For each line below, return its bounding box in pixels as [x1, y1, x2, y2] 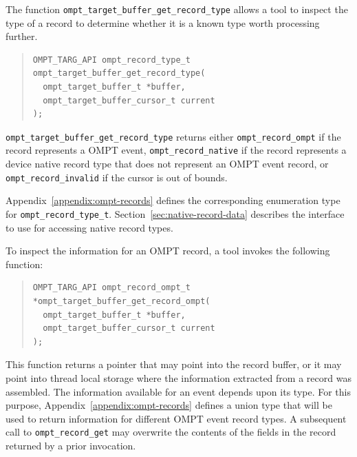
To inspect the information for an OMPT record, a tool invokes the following [6, 243, 330, 258]
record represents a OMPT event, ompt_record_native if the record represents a [6, 143, 347, 157]
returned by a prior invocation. [6, 438, 136, 452]
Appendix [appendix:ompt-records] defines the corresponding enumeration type [6, 193, 340, 207]
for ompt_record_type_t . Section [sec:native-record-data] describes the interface [6, 206, 345, 221]
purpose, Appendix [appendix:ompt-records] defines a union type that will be [6, 398, 332, 412]
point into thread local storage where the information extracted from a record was [6, 370, 351, 385]
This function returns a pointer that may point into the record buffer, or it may [6, 357, 342, 372]
